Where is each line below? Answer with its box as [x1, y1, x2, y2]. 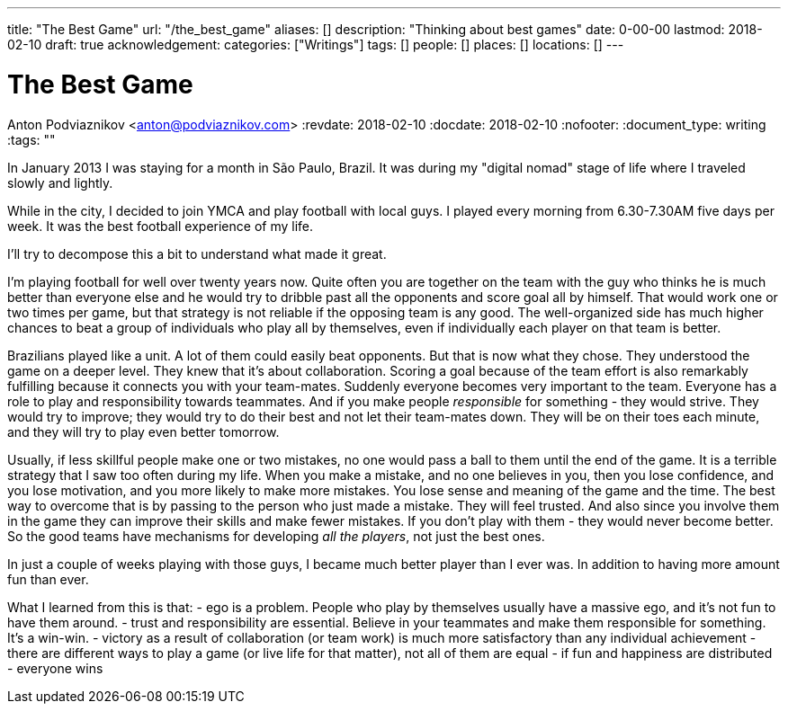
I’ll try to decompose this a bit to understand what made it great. [7, 245, 387, 262]
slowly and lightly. [7, 174, 113, 191]
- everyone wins [7, 660, 103, 676]
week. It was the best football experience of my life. [7, 218, 314, 234]
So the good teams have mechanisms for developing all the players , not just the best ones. [7, 528, 545, 544]
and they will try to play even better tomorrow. [7, 423, 280, 440]
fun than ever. [7, 571, 89, 587]
